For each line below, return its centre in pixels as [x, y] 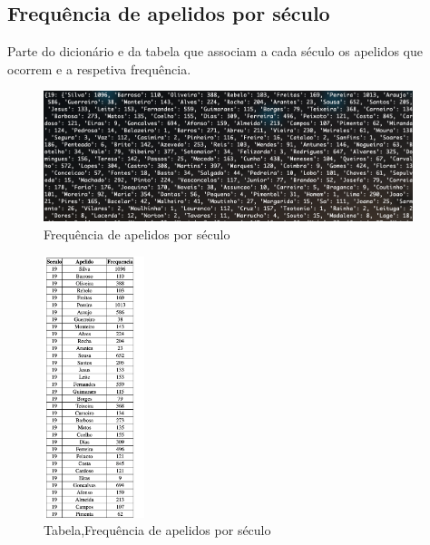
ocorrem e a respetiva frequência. [99, 68]
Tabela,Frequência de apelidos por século [157, 530]
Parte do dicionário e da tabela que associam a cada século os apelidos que [215, 51]
